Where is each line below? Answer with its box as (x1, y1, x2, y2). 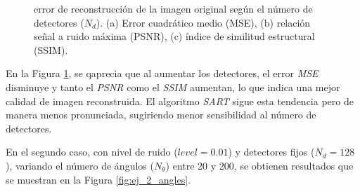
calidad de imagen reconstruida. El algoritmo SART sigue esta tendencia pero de (6, 93, 354, 108)
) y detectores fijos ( (228, 144, 315, 159)
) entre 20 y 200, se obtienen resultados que (165, 158, 354, 172)
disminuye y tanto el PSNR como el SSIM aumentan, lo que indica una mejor (6, 79, 340, 94)
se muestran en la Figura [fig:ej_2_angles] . (6, 172, 191, 186)
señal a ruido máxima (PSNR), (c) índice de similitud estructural (34, 29, 315, 43)
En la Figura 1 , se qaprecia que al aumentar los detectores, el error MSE (6, 66, 319, 81)
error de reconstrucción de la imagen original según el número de (34, 1, 313, 15)
